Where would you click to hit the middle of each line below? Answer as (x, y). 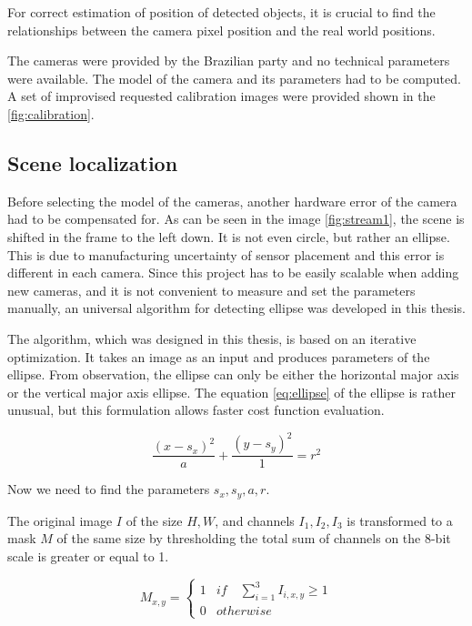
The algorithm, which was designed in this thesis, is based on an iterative (212, 338)
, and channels (255, 520)
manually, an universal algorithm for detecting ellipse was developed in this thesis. (236, 308)
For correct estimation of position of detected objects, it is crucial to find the (221, 12)
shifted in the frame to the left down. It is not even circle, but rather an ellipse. (229, 236)
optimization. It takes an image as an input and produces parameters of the (219, 356)
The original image (60, 520)
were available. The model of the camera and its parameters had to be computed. (234, 78)
